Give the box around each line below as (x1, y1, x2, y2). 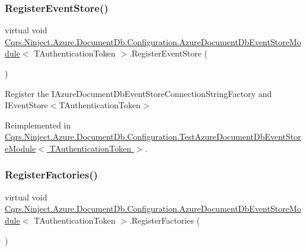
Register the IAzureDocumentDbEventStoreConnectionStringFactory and (5, 87, 272, 99)
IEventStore (5, 99, 48, 111)
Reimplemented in (5, 118, 71, 131)
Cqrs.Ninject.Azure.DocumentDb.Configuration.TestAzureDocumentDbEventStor (5, 130, 301, 143)
